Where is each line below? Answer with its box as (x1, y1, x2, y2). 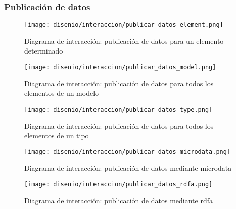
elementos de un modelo (24, 88, 99, 98)
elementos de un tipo (24, 130, 89, 141)
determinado (24, 45, 63, 56)
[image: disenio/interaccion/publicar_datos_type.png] (24, 106, 213, 113)
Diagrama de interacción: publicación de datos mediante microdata (24, 163, 232, 173)
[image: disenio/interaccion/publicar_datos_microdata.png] (24, 148, 231, 155)
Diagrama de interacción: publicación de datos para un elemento (24, 35, 224, 46)
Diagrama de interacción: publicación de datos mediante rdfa (24, 195, 213, 205)
